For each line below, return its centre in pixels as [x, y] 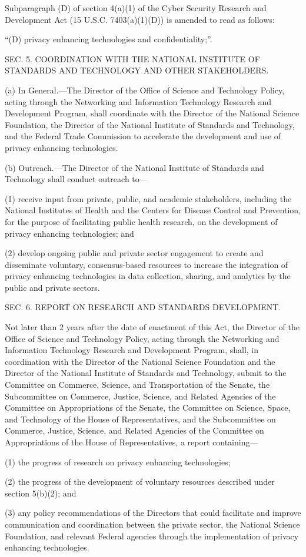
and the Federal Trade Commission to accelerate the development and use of [143, 136]
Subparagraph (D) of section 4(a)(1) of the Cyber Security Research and [136, 8]
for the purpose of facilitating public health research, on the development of [141, 221]
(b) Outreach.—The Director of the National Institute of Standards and [134, 167]
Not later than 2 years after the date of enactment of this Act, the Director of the [152, 327]
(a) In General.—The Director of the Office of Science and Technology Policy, [145, 90]
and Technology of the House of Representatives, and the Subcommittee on [140, 419]
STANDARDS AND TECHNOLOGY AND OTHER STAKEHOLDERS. [137, 70]
